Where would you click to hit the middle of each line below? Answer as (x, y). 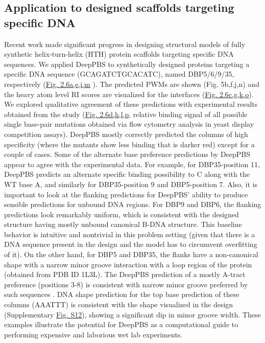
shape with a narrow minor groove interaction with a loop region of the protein (128, 264)
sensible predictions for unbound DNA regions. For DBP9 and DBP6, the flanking (133, 204)
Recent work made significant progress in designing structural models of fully (125, 44)
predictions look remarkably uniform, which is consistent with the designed (122, 214)
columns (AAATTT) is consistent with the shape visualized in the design (119, 304)
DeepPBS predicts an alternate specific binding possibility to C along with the (127, 174)
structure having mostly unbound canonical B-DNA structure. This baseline (123, 224)
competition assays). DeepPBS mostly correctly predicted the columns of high (126, 134)
